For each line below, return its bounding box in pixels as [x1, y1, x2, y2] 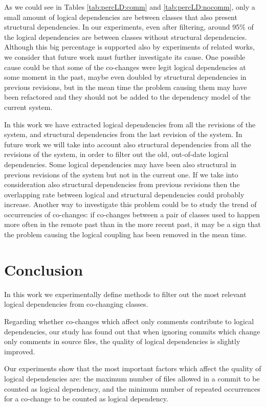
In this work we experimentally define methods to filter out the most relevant [4, 288, 247, 299]
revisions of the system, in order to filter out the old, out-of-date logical [4, 149, 229, 160]
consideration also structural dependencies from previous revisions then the [4, 179, 240, 190]
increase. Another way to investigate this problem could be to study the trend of [4, 199, 257, 210]
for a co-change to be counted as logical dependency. [4, 393, 168, 404]
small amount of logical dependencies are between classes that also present [4, 11, 237, 22]
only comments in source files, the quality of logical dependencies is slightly [4, 336, 240, 347]
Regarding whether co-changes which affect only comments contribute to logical [4, 315, 254, 326]
